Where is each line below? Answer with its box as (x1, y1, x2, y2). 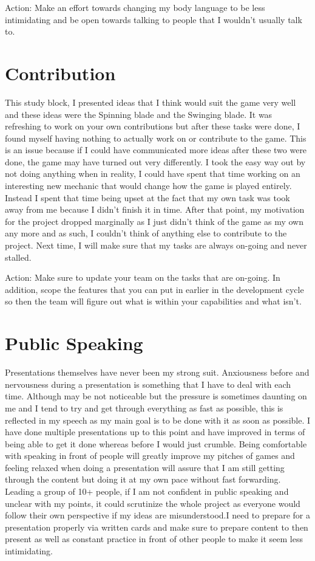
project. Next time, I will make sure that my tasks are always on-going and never (5, 239, 307, 252)
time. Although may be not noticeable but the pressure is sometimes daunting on (5, 390, 307, 402)
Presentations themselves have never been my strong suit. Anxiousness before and (5, 366, 310, 379)
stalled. (5, 250, 32, 263)
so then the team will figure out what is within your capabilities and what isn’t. (5, 295, 302, 308)
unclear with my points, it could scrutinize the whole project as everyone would (5, 497, 300, 509)
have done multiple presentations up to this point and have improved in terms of (5, 425, 305, 438)
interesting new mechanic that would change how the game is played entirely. (5, 179, 292, 192)
